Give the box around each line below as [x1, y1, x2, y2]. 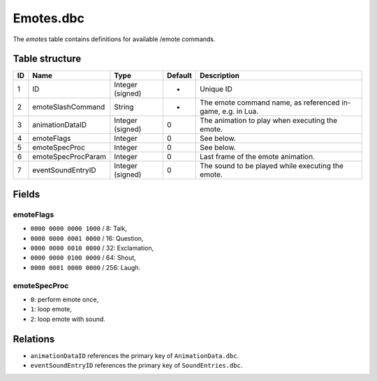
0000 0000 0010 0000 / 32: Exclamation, [30, 244, 154, 252]
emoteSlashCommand [32, 102, 105, 112]
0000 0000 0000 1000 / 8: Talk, [30, 224, 127, 233]
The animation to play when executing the [200, 116, 338, 126]
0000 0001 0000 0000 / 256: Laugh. [30, 263, 141, 271]
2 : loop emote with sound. [30, 315, 106, 323]
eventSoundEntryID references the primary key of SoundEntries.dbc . [30, 361, 243, 369]
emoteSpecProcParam [32, 152, 107, 162]
